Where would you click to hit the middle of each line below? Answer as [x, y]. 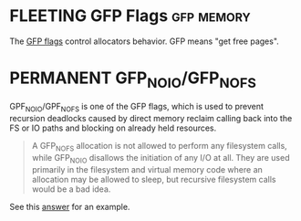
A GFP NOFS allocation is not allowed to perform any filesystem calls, [159, 147]
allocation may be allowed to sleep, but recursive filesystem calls [154, 179]
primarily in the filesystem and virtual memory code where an [147, 169]
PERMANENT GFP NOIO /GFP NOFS [133, 79]
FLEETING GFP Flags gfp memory [130, 16]
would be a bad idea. [71, 189]
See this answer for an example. [70, 206]
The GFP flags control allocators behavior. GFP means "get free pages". [145, 41]
